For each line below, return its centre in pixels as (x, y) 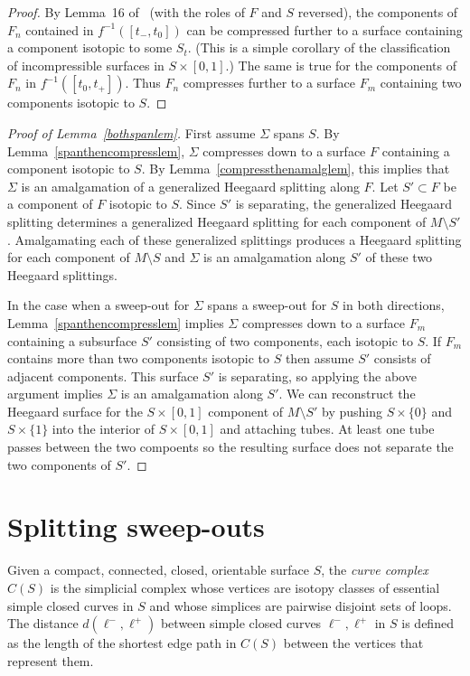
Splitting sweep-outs (136, 526)
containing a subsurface (72, 340)
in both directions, (394, 305)
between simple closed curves (241, 623)
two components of (59, 464)
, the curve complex (375, 570)
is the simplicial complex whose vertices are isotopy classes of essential (245, 587)
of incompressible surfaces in (86, 65)
